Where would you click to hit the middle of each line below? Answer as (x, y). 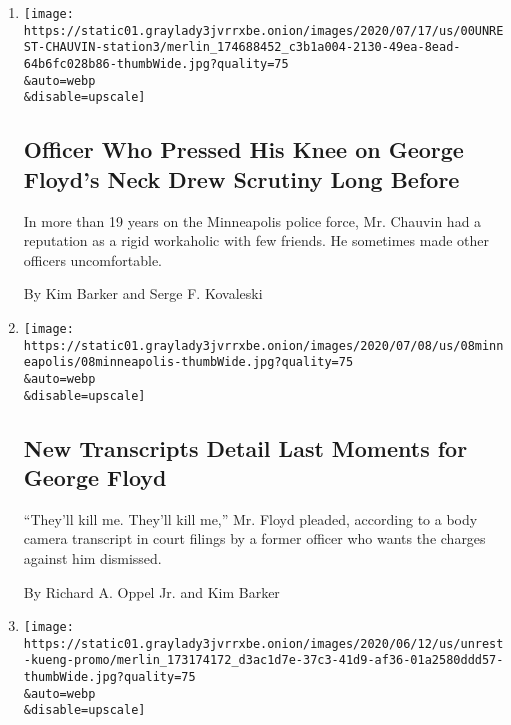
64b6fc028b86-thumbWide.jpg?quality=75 (156, 63)
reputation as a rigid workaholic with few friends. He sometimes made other (256, 240)
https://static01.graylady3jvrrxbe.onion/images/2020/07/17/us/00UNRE (263, 30)
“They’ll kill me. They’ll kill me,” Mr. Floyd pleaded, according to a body (250, 518)
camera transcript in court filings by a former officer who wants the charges (254, 538)
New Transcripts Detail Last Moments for (245, 447)
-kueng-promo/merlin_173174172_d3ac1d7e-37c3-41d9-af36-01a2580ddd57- (263, 660)
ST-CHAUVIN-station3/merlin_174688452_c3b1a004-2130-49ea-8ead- (242, 47)
